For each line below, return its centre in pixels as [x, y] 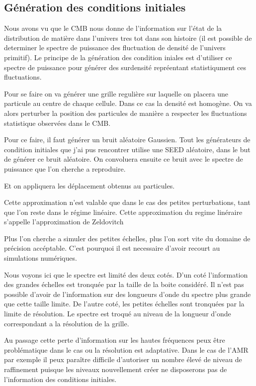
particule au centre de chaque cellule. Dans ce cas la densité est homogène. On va [128, 103]
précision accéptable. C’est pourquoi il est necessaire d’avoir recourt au [112, 248]
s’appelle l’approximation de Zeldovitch [64, 222]
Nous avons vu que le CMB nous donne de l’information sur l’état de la [113, 28]
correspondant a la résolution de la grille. [67, 323]
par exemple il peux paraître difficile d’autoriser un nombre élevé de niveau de [123, 359]
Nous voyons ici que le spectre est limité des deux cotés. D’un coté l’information [126, 274]
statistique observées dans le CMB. [57, 123]
